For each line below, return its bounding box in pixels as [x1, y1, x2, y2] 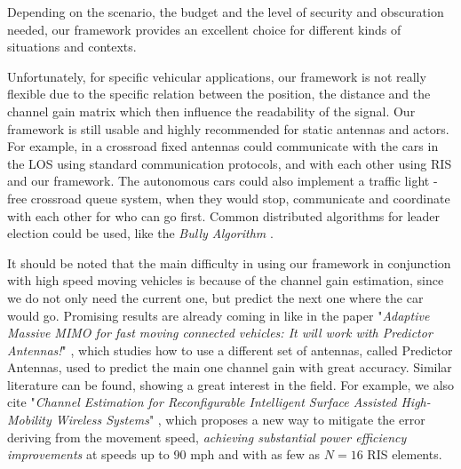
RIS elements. [367, 445, 442, 464]
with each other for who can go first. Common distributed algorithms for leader [7, 206, 441, 225]
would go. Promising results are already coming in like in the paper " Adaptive [7, 306, 430, 324]
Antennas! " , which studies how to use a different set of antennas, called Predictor [7, 340, 453, 359]
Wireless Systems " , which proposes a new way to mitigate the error [55, 410, 425, 429]
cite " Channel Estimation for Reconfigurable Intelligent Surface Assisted [7, 393, 397, 411]
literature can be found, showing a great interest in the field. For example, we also [7, 375, 455, 393]
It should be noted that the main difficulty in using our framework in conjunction [7, 253, 451, 272]
